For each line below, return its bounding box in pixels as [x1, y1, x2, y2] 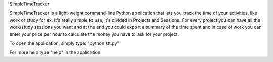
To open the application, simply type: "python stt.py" [9, 40, 119, 46]
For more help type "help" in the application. [9, 49, 102, 55]
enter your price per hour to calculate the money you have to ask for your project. [9, 31, 179, 37]
